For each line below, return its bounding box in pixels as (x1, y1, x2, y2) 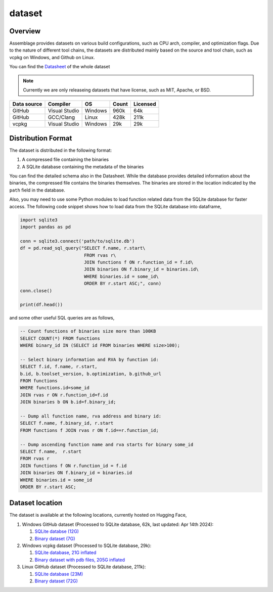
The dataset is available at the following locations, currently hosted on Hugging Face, (9, 512, 187, 518)
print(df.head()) (20, 302, 63, 308)
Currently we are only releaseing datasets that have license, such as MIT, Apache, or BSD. (23, 87, 211, 93)
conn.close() (20, 288, 53, 293)
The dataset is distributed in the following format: (9, 147, 112, 153)
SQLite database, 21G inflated (34, 550, 97, 556)
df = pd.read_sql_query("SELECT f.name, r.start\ (20, 245, 146, 251)
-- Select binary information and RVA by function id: (20, 356, 159, 362)
